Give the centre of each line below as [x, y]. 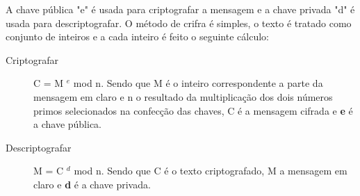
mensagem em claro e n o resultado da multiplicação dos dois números [183, 96]
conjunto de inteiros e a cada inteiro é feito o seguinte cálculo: [137, 36]
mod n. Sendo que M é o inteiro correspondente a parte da [198, 83]
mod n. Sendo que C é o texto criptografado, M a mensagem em [211, 171]
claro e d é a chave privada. [92, 184]
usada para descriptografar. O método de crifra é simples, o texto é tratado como [179, 23]
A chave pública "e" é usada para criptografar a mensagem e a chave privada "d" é [180, 9]
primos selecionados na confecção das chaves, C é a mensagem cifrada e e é [193, 110]
